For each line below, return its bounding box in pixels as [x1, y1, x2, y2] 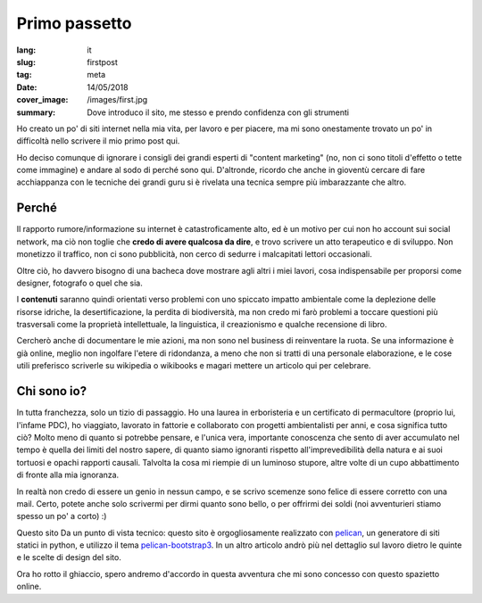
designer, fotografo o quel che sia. [16, 277, 143, 288]
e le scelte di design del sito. [16, 552, 122, 563]
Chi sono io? [16, 384, 87, 399]
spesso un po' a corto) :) [16, 511, 107, 522]
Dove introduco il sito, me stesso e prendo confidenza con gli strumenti [87, 107, 350, 118]
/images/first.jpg [87, 95, 148, 105]
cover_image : [16, 95, 69, 105]
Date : [16, 81, 37, 93]
